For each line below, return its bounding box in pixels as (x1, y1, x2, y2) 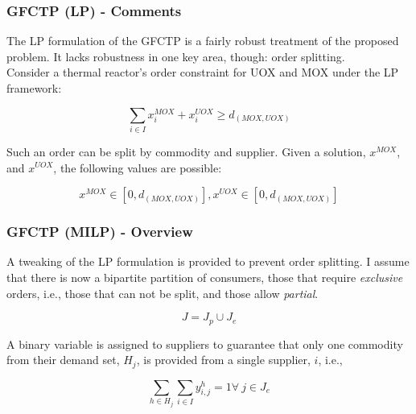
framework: (6, 80, 62, 96)
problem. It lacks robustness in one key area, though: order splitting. (6, 48, 345, 64)
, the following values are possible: (53, 159, 222, 176)
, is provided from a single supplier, (136, 351, 311, 368)
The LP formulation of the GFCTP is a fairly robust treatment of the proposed (6, 32, 399, 49)
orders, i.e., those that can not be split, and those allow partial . (6, 284, 319, 301)
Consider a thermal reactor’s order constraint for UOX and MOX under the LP (6, 64, 399, 81)
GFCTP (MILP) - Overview (6, 221, 193, 242)
